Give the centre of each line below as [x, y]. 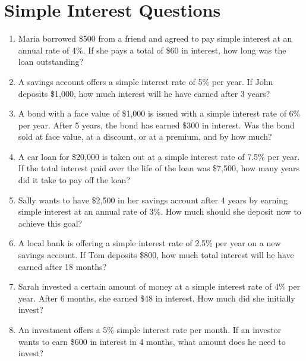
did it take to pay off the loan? [74, 180]
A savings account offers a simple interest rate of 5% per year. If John [146, 81]
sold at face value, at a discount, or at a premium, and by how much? [145, 136]
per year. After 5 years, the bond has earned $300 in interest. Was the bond [156, 125]
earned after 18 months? [62, 266]
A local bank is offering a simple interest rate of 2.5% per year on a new [149, 243]
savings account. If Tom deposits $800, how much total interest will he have [156, 255]
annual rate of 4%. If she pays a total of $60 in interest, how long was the [152, 50]
